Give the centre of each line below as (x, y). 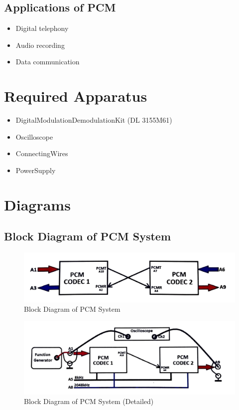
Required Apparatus (76, 96)
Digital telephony (42, 28)
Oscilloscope (34, 136)
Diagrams (37, 204)
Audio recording (40, 45)
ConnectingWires (42, 153)
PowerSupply (36, 170)
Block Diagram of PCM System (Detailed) (89, 401)
